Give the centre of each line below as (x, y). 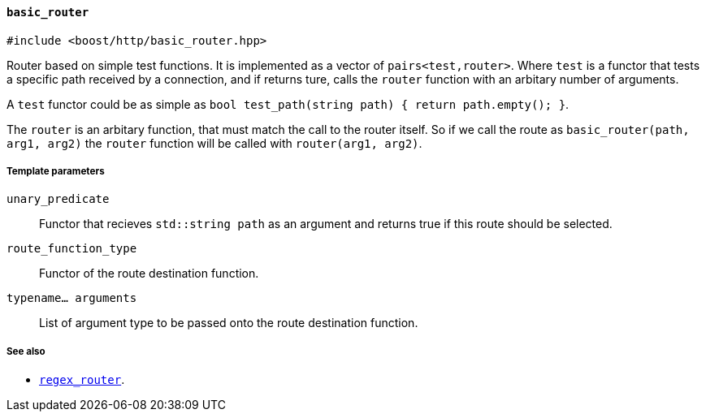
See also (26, 351)
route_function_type (72, 249)
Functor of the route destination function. (149, 274)
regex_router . (82, 380)
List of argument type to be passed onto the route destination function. (229, 323)
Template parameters (56, 171)
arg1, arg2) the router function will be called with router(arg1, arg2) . (214, 143)
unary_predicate (58, 199)
